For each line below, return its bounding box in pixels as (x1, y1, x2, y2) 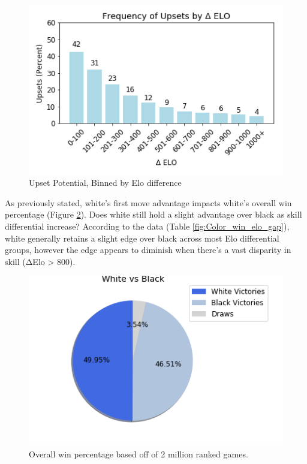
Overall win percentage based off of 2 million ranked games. (29, 447, 248, 460)
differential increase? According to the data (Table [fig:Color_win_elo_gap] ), (5, 220, 290, 233)
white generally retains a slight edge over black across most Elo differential (5, 231, 279, 244)
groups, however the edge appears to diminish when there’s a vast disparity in (5, 243, 291, 256)
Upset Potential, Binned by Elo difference (29, 176, 182, 189)
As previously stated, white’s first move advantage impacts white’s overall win (5, 196, 292, 209)
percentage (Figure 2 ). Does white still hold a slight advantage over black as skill (5, 208, 302, 221)
